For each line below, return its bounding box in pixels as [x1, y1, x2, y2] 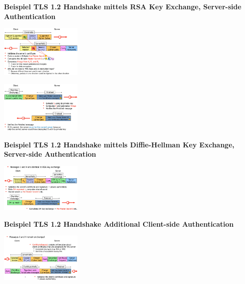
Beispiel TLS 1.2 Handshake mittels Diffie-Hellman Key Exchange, [4, 139, 235, 149]
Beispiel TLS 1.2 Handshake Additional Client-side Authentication [4, 218, 234, 229]
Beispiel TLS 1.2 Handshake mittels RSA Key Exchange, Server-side [4, 1, 242, 11]
